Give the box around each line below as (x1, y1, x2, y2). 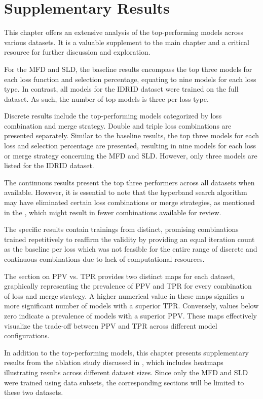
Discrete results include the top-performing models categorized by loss (4, 110, 222, 121)
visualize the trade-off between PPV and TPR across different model (4, 320, 217, 331)
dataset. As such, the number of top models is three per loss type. (4, 93, 209, 104)
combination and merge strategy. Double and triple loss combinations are (4, 120, 232, 131)
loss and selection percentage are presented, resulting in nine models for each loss (4, 140, 256, 151)
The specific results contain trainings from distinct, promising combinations (4, 224, 239, 234)
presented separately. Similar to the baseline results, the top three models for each (4, 130, 259, 141)
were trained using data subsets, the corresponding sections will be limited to (4, 377, 244, 387)
